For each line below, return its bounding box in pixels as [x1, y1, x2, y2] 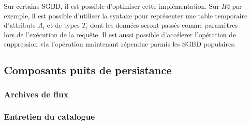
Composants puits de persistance [4, 62, 172, 78]
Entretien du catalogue [4, 110, 95, 122]
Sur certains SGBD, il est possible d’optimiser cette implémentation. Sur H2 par [4, 1, 242, 11]
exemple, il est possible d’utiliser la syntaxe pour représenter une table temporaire [4, 10, 248, 20]
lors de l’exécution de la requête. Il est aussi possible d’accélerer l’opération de [4, 29, 236, 39]
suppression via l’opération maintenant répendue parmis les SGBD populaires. [4, 39, 236, 49]
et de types [47, 20, 80, 30]
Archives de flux [4, 88, 69, 100]
